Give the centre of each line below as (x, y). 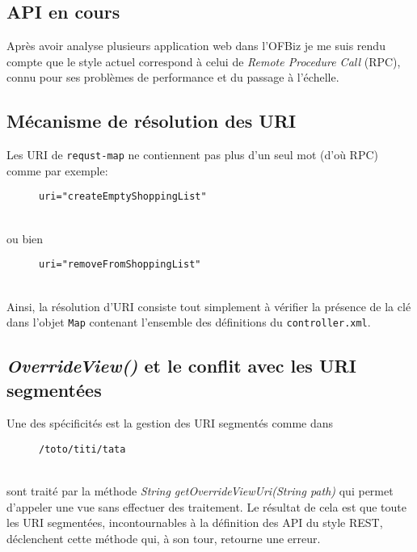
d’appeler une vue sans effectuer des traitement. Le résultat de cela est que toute (206, 506)
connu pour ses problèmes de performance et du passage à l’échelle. (173, 77)
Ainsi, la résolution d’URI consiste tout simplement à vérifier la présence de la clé (209, 306)
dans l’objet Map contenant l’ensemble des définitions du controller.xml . (189, 322)
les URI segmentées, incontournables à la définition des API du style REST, (195, 523)
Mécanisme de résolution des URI (152, 121)
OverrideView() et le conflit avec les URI (181, 366)
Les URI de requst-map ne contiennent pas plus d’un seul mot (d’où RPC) (192, 155)
